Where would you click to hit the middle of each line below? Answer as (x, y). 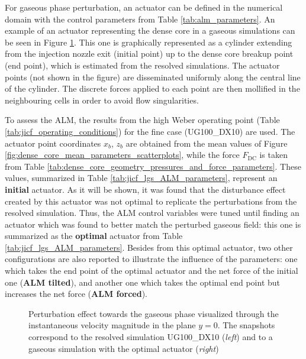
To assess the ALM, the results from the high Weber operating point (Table (142, 120)
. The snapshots (246, 325)
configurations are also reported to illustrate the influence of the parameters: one (151, 259)
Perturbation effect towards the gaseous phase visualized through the (154, 313)
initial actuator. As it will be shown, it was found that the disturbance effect (145, 189)
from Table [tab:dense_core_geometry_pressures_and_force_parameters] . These (153, 166)
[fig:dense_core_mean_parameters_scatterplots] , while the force (122, 155)
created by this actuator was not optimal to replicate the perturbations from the (151, 201)
